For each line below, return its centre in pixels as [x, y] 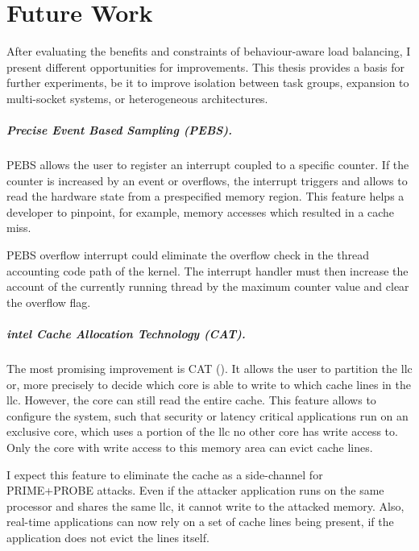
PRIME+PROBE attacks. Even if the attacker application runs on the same [195, 490]
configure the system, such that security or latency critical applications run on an [207, 415]
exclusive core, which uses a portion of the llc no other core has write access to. [202, 431]
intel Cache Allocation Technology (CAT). [126, 333]
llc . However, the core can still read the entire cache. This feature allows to [191, 400]
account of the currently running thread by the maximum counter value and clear [208, 286]
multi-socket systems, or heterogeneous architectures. [137, 98]
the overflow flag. [49, 302]
